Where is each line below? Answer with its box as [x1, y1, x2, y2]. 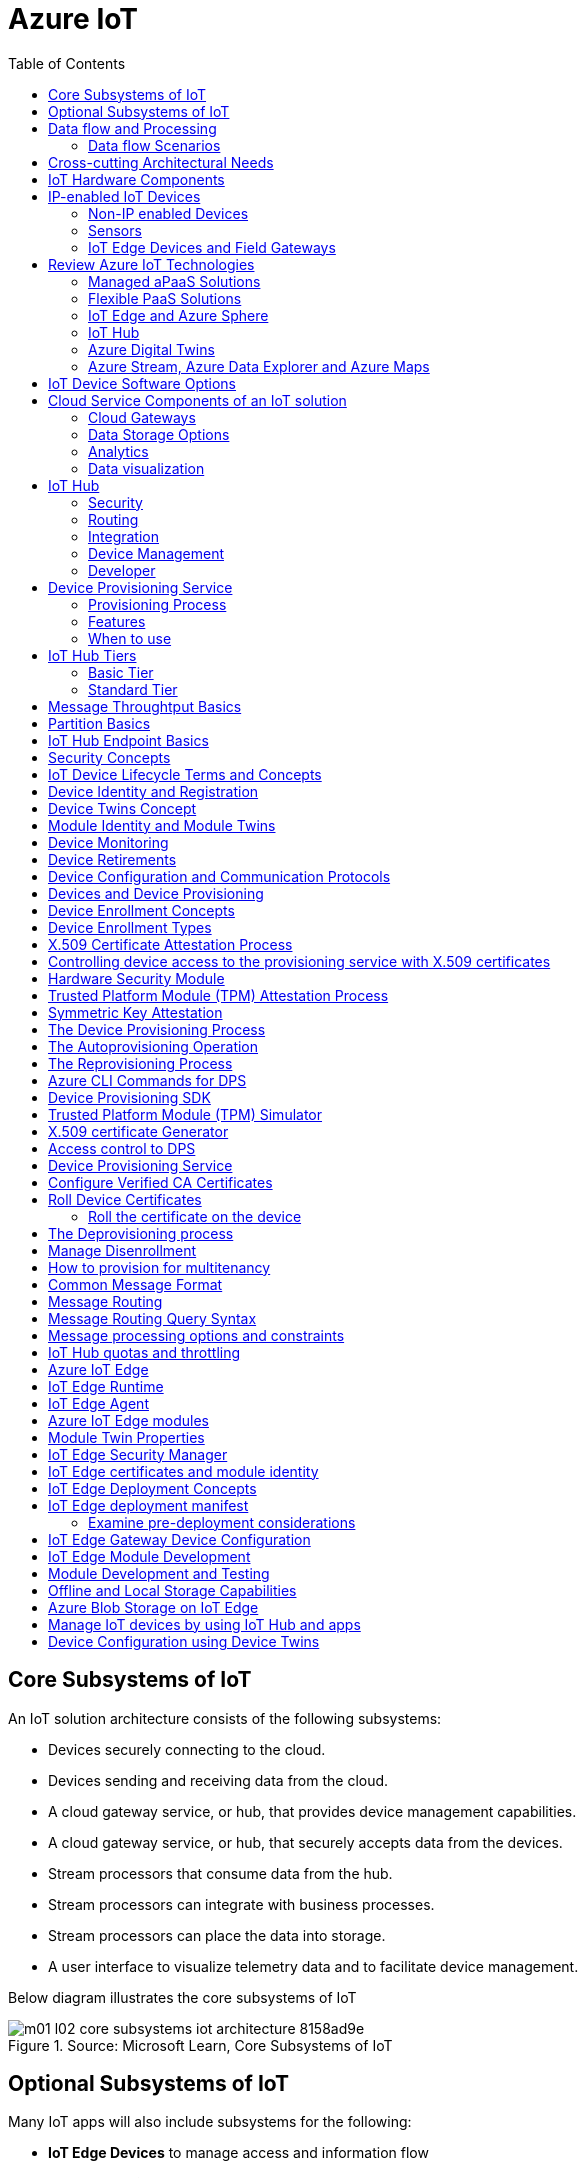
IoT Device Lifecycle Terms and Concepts [48, 765, 322, 783]
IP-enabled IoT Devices [48, 187, 201, 205]
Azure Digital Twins [88, 340, 215, 358]
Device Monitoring [48, 833, 169, 851]
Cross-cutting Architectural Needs [48, 153, 274, 171]
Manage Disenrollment [48, 1241, 197, 1259]
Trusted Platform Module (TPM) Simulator [48, 1105, 323, 1123]
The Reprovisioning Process [48, 1054, 233, 1072]
